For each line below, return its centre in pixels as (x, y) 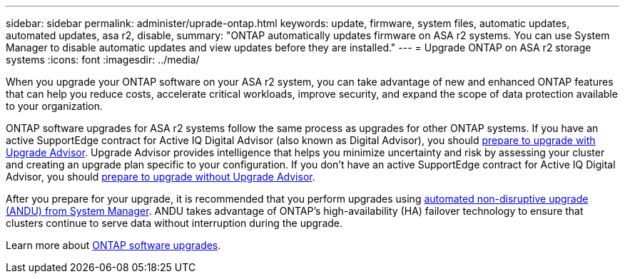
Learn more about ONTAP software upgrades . (113, 245)
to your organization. (55, 106)
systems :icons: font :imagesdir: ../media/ (103, 60)
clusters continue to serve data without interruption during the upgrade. (174, 223)
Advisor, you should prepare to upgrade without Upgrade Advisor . (161, 177)
